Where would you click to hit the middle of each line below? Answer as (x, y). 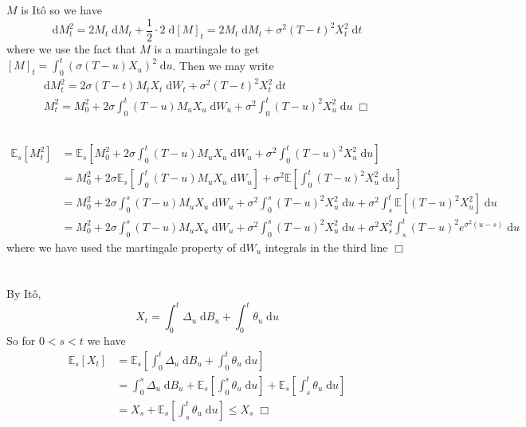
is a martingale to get (207, 49)
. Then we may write (223, 65)
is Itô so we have (61, 10)
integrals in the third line (326, 247)
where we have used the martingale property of (121, 247)
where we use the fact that (71, 49)
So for (21, 341)
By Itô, (24, 294)
